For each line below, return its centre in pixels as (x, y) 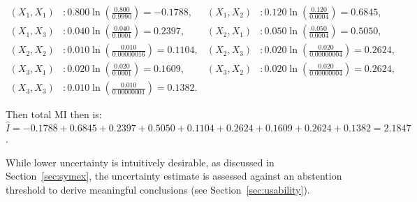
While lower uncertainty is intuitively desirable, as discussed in (140, 162)
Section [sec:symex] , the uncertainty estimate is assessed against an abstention (174, 176)
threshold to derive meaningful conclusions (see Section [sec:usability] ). (158, 189)
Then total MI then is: (54, 114)
